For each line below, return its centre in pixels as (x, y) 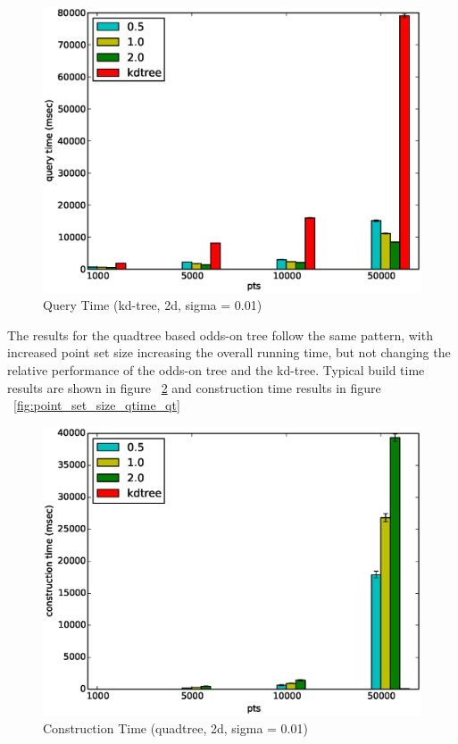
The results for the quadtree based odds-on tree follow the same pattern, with (220, 334)
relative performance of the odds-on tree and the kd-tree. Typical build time (216, 370)
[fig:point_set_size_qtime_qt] (97, 405)
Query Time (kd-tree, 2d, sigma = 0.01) (153, 305)
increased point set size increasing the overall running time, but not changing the (229, 352)
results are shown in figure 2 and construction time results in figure (194, 387)
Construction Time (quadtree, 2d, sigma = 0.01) (175, 727)
